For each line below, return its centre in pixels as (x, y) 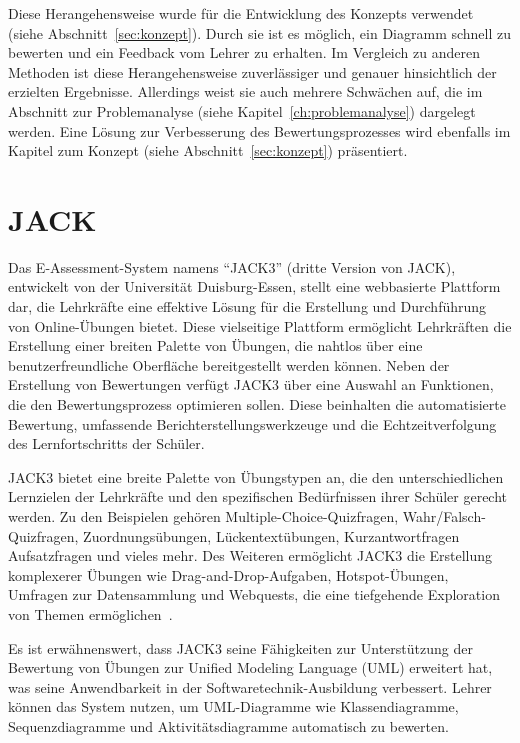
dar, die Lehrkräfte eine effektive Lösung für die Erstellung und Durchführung (247, 306)
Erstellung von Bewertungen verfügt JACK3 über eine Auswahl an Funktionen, (251, 384)
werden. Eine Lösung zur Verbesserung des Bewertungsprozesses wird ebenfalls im (259, 130)
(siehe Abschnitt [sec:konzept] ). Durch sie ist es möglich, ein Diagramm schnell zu (260, 32)
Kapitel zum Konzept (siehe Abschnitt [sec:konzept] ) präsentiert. (208, 150)
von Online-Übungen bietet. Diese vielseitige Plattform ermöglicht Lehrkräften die (260, 325)
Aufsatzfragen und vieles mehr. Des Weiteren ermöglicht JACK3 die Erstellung (250, 555)
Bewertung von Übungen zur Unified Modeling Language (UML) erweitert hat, (250, 667)
